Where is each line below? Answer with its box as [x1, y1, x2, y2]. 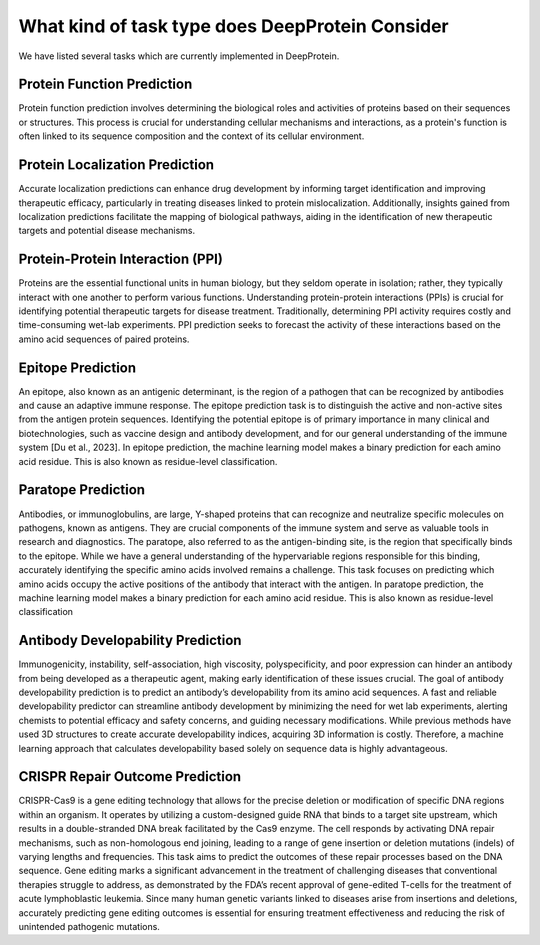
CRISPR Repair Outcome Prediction [18, 768, 242, 785]
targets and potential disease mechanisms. [18, 225, 196, 237]
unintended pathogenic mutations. [18, 920, 160, 932]
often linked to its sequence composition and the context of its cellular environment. [18, 130, 365, 142]
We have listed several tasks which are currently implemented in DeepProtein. [18, 50, 340, 62]
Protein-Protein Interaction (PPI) [18, 251, 224, 268]
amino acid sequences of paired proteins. [18, 333, 190, 345]
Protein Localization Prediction [18, 156, 215, 174]
